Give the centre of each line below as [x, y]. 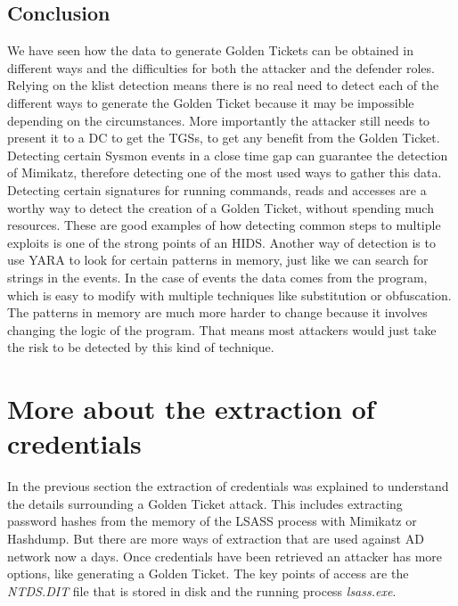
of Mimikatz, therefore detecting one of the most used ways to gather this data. [225, 172]
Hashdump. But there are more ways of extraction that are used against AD [216, 538]
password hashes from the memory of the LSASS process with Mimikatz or [212, 521]
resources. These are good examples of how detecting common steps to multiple [224, 225]
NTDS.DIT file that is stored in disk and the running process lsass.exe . [202, 590]
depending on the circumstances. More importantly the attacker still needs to [219, 120]
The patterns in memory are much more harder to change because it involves [217, 312]
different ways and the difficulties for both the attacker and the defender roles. [221, 67]
